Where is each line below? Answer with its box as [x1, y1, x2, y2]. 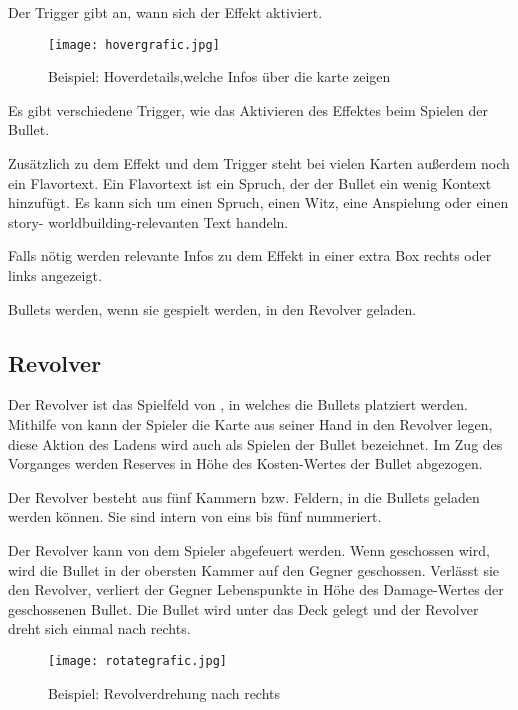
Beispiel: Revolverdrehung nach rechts [48, 682, 281, 703]
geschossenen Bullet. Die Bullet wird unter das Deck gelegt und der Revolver [8, 598, 479, 619]
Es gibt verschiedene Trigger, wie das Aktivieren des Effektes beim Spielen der [8, 99, 489, 120]
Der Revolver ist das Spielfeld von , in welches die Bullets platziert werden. [8, 394, 468, 415]
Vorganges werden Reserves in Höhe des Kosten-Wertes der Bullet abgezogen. [8, 453, 483, 474]
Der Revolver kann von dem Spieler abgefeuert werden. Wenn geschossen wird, [8, 539, 490, 560]
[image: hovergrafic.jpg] [48, 37, 220, 52]
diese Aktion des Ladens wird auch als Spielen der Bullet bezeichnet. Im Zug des [8, 433, 503, 454]
